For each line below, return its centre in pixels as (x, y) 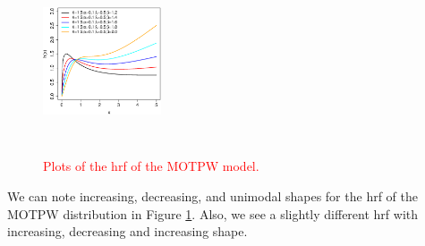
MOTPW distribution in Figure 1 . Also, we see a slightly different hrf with (212, 213)
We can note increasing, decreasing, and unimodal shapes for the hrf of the (212, 196)
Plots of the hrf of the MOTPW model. (151, 166)
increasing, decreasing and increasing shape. (127, 231)
